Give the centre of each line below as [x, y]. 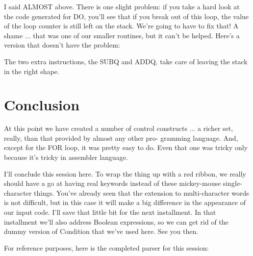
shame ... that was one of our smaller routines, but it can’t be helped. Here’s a [122, 35]
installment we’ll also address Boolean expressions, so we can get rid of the [116, 221]
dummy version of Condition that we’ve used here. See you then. [101, 231]
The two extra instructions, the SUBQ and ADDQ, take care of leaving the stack [126, 61]
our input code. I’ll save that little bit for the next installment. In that [110, 212]
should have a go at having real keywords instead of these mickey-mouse [113, 183]
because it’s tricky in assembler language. [66, 157]
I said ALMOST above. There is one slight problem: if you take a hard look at [122, 6]
